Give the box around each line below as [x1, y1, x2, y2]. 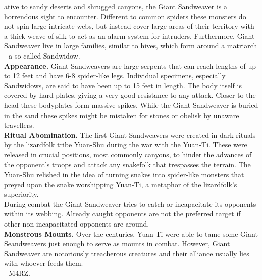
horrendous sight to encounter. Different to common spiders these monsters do [4, 11, 246, 21]
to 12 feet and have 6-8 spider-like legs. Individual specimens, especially [4, 70, 226, 81]
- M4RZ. [4, 268, 30, 278]
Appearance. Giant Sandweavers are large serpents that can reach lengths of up [4, 60, 256, 71]
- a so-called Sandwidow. [4, 50, 80, 61]
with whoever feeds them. [4, 258, 83, 268]
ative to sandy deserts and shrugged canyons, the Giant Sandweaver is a [4, 1, 228, 11]
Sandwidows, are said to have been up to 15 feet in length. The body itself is [4, 80, 242, 90]
